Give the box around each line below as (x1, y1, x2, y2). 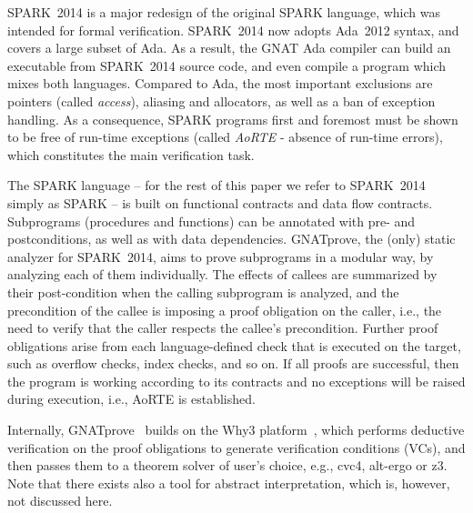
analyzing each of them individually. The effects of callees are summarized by (7, 265, 438, 284)
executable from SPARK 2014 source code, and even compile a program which (7, 55, 447, 75)
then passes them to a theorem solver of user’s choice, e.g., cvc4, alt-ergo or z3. (7, 456, 448, 475)
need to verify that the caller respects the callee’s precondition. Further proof (7, 318, 438, 337)
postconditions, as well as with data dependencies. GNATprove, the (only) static (7, 229, 456, 248)
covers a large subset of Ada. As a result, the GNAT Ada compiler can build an (7, 38, 451, 57)
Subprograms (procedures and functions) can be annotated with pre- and (7, 211, 416, 230)
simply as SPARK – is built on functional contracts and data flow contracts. (7, 193, 433, 212)
